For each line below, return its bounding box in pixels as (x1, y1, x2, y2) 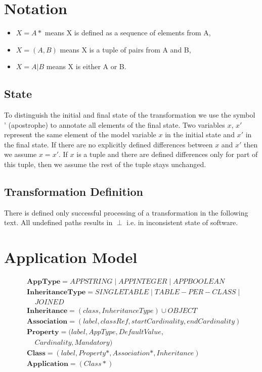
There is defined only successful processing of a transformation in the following (4, 207, 248, 218)
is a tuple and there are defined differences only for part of (76, 149, 258, 160)
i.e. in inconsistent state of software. (126, 217, 238, 228)
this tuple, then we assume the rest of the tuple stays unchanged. (4, 159, 206, 170)
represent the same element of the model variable (4, 129, 156, 140)
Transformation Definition (4, 184, 144, 199)
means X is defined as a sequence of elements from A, (45, 27, 211, 38)
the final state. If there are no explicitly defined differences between (4, 139, 213, 149)
